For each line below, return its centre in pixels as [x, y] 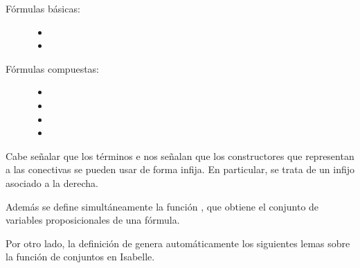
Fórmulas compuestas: [53, 68]
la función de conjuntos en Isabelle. [80, 257]
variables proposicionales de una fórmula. [93, 220]
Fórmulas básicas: [43, 8]
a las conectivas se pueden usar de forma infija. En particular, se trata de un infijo [180, 169]
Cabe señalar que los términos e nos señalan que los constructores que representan [180, 155]
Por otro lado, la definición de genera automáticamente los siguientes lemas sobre [178, 243]
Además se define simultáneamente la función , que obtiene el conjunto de [162, 206]
